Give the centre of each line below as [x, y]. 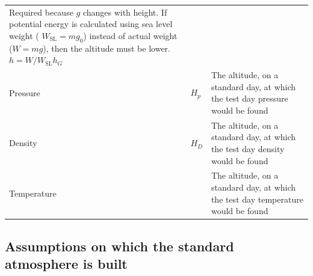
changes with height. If [125, 12]
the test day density [248, 148]
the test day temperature [257, 199]
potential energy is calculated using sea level [91, 24]
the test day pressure [249, 98]
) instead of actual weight [130, 35]
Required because [41, 12]
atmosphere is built [66, 264]
